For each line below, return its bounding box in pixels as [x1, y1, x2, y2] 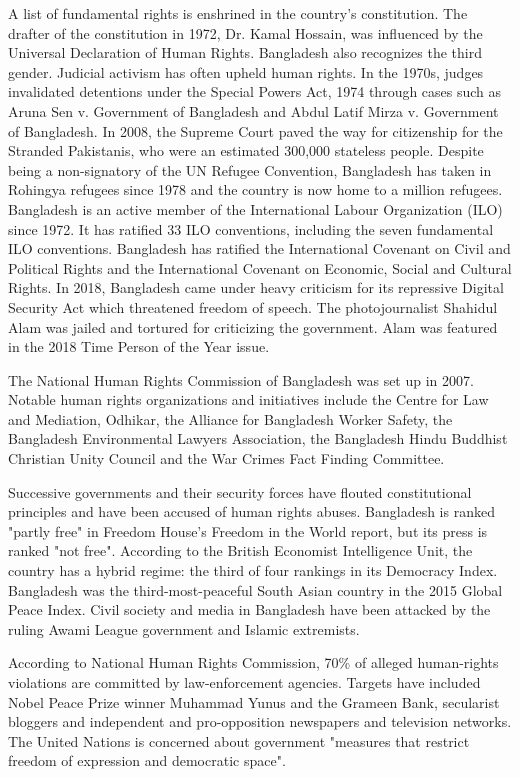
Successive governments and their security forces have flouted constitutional [8, 481, 472, 502]
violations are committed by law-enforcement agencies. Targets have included [8, 672, 481, 692]
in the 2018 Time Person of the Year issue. [8, 336, 270, 357]
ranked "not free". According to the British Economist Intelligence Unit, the [8, 540, 473, 561]
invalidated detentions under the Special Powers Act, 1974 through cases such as [8, 81, 502, 102]
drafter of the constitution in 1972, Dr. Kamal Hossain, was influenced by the [8, 22, 483, 43]
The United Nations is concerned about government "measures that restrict [8, 730, 470, 751]
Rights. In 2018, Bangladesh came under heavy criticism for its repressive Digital [8, 277, 504, 298]
